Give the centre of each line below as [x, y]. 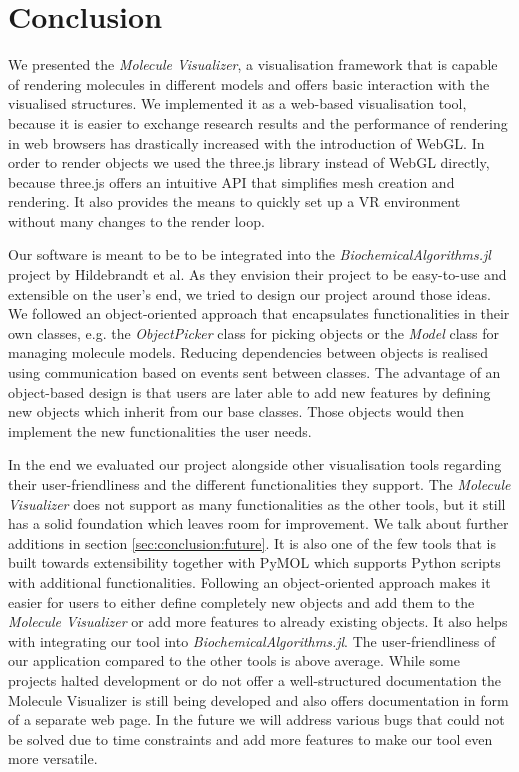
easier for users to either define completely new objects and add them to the [241, 601]
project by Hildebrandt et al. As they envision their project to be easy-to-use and [257, 274]
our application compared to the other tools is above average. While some [234, 660]
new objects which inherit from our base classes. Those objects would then [236, 411]
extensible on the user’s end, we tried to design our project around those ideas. [249, 293]
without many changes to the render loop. [136, 220]
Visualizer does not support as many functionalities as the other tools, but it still [257, 503]
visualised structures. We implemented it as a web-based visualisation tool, [237, 103]
